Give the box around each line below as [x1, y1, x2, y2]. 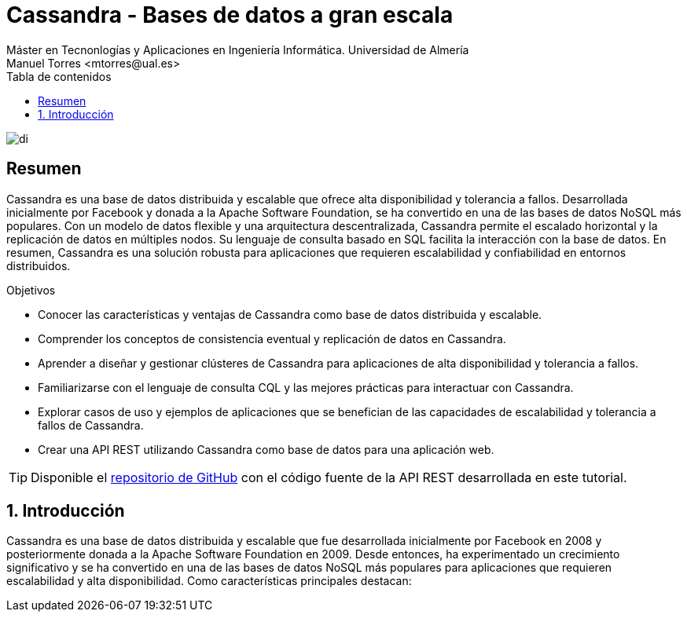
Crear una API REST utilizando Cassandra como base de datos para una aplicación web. [38, 442, 494, 456]
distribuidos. [6, 258, 71, 272]
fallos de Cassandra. [38, 418, 144, 432]
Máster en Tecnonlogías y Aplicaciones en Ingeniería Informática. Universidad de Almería [6, 42, 469, 57]
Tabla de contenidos [6, 69, 112, 83]
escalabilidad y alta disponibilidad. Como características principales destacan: [6, 574, 412, 588]
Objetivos [6, 283, 56, 297]
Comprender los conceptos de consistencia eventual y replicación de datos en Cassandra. [38, 331, 506, 346]
